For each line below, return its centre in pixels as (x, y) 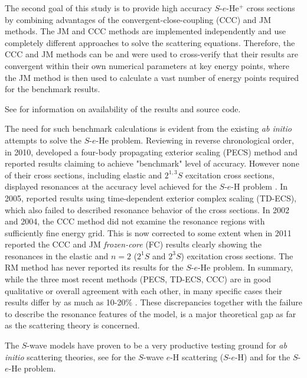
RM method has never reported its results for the (94, 267)
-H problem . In (259, 186)
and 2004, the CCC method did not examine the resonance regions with (135, 221)
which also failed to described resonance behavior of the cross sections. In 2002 (147, 209)
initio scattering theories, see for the (70, 356)
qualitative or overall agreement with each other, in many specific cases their (143, 290)
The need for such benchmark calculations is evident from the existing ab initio (148, 128)
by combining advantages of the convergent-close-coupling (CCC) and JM (138, 19)
